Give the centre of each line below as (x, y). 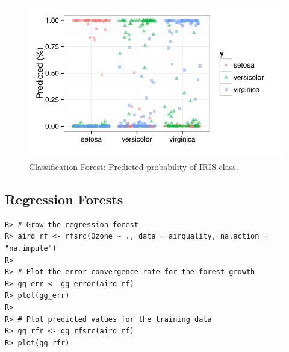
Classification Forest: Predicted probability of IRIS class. (134, 166)
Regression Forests (64, 199)
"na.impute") (31, 248)
